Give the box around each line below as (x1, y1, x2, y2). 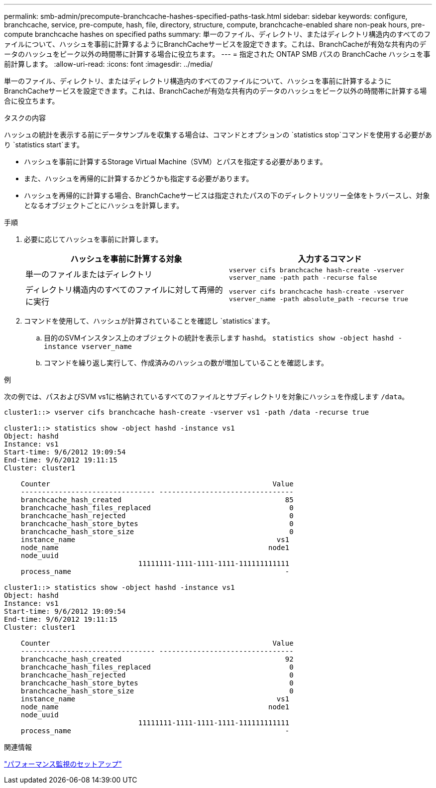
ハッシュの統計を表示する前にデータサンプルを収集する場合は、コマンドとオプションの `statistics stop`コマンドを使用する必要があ (4, 130, 432, 139)
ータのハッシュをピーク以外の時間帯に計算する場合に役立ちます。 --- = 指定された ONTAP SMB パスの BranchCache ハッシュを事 (4, 50, 431, 58)
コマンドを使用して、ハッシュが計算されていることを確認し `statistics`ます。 (24, 317, 274, 325)
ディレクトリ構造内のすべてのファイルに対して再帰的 (25, 285, 223, 295)
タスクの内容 (4, 113, 46, 122)
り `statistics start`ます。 (4, 140, 84, 149)
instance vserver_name (44, 342, 132, 350)
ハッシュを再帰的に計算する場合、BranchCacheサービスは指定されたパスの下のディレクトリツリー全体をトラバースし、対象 (24, 191, 430, 200)
